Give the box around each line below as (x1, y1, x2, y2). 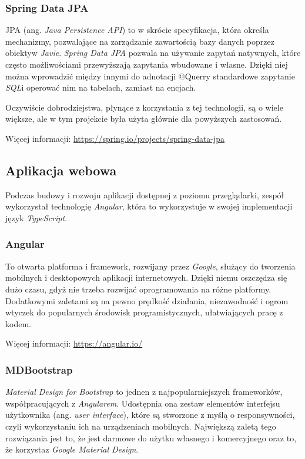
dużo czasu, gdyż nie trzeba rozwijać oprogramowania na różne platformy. (5, 282, 272, 295)
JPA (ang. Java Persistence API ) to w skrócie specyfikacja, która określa (5, 24, 269, 36)
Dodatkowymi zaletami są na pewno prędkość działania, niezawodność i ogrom (5, 294, 289, 307)
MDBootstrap (5, 362, 73, 377)
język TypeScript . (5, 211, 68, 224)
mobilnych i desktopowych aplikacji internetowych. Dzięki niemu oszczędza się (5, 271, 287, 284)
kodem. (5, 317, 31, 330)
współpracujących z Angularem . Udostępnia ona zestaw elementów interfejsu (5, 397, 280, 409)
